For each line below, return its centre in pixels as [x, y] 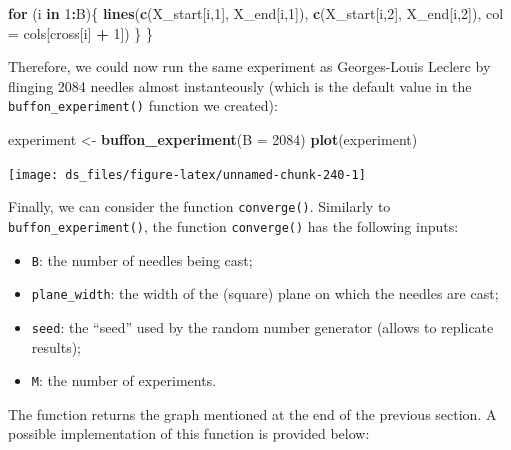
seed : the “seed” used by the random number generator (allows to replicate [262, 326]
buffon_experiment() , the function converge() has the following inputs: [233, 225]
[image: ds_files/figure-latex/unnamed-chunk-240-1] [187, 174]
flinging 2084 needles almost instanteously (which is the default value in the [240, 85]
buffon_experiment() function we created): [143, 105]
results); [56, 346]
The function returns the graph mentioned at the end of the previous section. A [252, 413]
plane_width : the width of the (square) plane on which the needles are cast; [265, 293]
